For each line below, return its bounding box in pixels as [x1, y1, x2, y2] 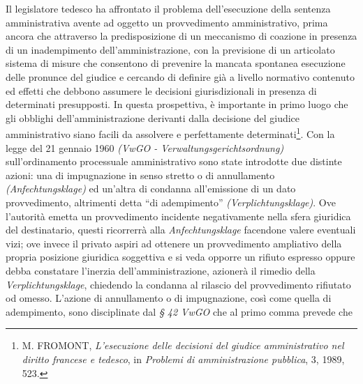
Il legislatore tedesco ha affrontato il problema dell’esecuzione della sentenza [6, 1, 331, 15]
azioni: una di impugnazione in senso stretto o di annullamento [6, 167, 275, 182]
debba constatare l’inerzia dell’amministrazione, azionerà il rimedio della [6, 263, 316, 277]
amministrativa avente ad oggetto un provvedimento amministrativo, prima [6, 15, 328, 29]
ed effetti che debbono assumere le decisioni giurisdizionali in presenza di [6, 83, 317, 98]
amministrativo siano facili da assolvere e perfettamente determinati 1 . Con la [6, 125, 335, 141]
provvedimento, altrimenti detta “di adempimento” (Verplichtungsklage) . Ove [6, 194, 336, 209]
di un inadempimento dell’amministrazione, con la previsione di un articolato [6, 42, 335, 56]
